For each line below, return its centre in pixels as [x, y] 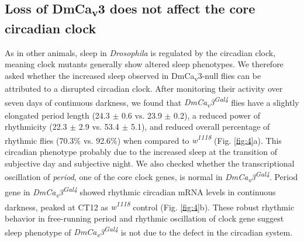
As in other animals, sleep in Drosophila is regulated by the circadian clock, [140, 52]
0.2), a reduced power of [217, 115]
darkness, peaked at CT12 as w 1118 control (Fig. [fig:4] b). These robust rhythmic [150, 206]
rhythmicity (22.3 [36, 127]
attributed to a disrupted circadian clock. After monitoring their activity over [144, 89]
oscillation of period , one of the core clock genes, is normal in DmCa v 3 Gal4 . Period [151, 177]
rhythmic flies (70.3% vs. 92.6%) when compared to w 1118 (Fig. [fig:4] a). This [143, 139]
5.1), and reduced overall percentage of [200, 127]
